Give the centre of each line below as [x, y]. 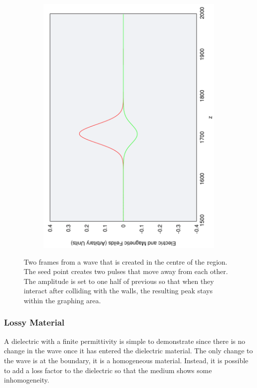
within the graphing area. [62, 300]
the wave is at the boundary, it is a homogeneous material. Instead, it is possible [126, 360]
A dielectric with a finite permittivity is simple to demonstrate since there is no [125, 341]
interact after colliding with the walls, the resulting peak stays [118, 291]
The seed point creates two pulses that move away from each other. [126, 271]
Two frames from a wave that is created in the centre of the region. [126, 261]
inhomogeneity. [27, 380]
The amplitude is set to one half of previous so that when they [119, 281]
